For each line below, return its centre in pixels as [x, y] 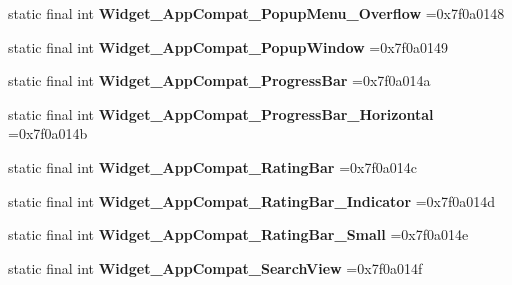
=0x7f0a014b [48, 133]
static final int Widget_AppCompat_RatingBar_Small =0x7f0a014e [238, 234]
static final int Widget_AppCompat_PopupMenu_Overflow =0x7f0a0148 [256, 13]
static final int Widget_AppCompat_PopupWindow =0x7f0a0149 [228, 46]
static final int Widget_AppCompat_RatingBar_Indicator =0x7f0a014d [252, 200]
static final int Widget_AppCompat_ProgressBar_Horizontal [221, 113]
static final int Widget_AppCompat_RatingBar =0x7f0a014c [212, 166]
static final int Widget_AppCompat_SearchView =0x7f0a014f [215, 267]
